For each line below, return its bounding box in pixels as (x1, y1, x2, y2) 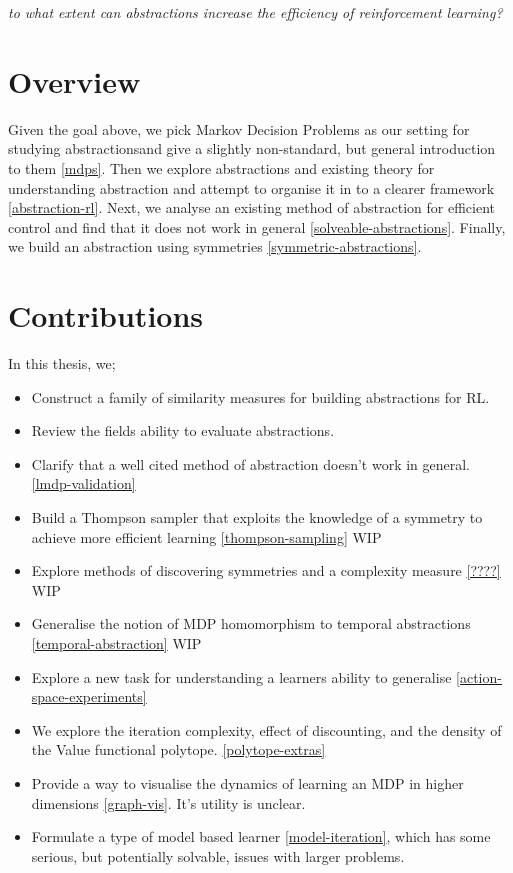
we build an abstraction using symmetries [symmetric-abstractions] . (8, 236, 422, 257)
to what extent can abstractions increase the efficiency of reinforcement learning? (8, 2, 503, 22)
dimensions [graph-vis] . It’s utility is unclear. (31, 792, 306, 813)
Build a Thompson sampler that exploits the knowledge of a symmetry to (31, 506, 483, 527)
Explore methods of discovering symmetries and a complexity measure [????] (31, 560, 501, 581)
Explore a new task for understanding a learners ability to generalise (31, 666, 452, 687)
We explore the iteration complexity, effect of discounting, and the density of (31, 719, 502, 740)
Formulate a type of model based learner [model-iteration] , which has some (31, 826, 491, 847)
